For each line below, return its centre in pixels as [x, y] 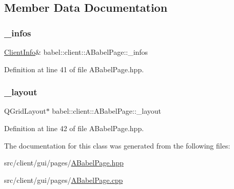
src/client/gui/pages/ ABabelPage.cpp [64, 180]
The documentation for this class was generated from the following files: [117, 145]
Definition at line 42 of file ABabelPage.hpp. [74, 128]
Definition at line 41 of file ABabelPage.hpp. [74, 69]
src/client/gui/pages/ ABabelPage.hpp [64, 163]
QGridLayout [25, 111]
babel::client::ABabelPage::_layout [107, 111]
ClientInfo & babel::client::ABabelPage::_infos [76, 52]
